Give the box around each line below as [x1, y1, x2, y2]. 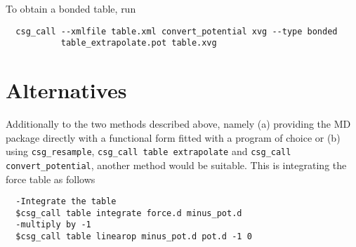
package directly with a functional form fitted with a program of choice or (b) [6, 130, 341, 145]
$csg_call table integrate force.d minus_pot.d [15, 208, 242, 218]
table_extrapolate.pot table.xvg [60, 38, 217, 48]
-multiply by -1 [15, 220, 91, 230]
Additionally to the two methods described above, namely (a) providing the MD [6, 116, 351, 131]
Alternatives [6, 76, 127, 105]
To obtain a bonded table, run [6, 1, 136, 15]
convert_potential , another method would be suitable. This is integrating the [6, 157, 347, 172]
